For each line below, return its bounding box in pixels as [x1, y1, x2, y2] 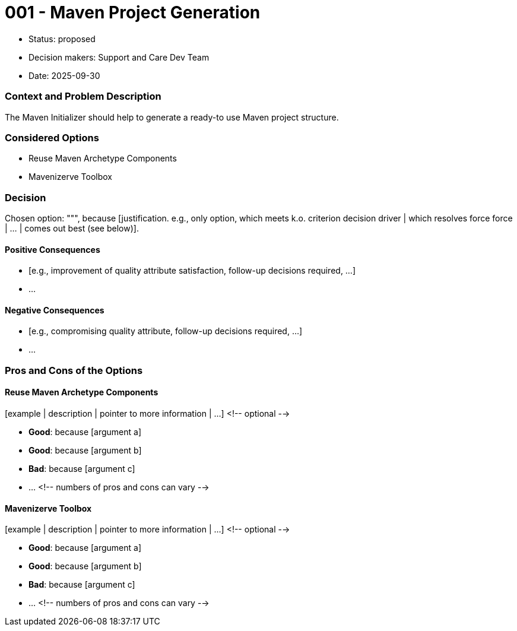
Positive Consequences [5, 244, 100, 255]
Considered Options [5, 131, 99, 144]
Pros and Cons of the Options [5, 364, 143, 376]
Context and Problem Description [5, 90, 161, 103]
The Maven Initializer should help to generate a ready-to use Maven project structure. [5, 112, 339, 122]
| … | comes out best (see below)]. [5, 223, 139, 233]
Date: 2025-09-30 [28, 70, 100, 81]
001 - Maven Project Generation [5, 2, 261, 23]
